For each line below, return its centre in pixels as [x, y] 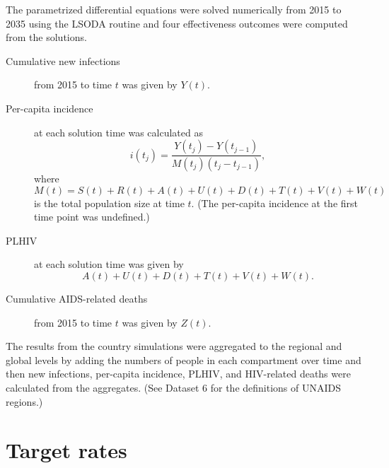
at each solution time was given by [109, 264]
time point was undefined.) [92, 217]
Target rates [66, 450]
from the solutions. [46, 37]
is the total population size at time [109, 203]
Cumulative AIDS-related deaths [77, 298]
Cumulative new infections [63, 60]
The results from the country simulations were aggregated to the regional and [174, 346]
